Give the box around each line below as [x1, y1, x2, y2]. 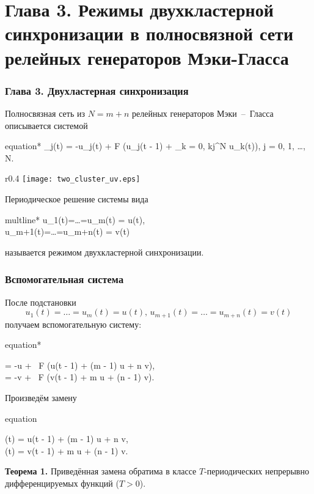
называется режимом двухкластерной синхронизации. [5, 245, 204, 258]
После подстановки [5, 295, 76, 308]
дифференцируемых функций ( [5, 476, 119, 489]
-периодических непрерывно [204, 465, 309, 477]
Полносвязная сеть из [5, 106, 85, 119]
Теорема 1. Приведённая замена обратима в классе [5, 465, 197, 477]
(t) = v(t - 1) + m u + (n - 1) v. [5, 444, 128, 457]
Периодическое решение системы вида [5, 193, 148, 205]
